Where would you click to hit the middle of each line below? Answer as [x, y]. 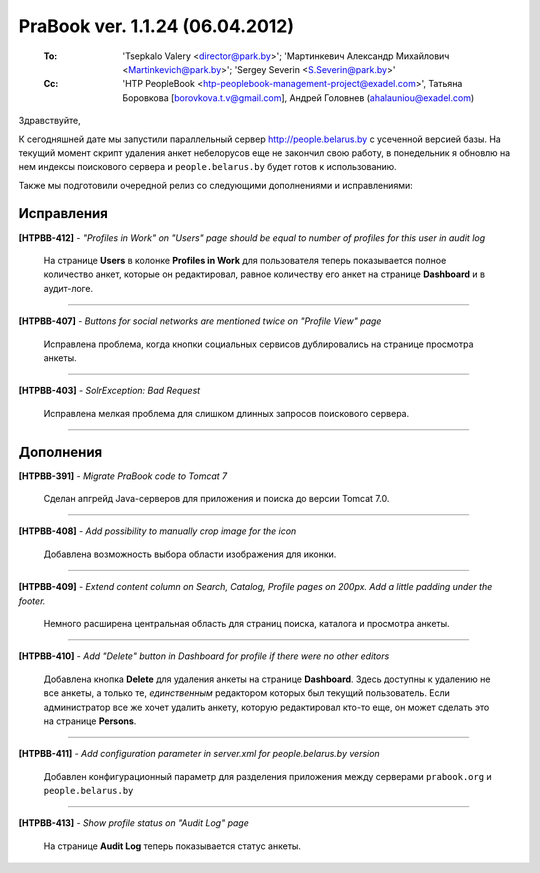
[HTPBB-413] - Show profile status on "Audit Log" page [133, 823]
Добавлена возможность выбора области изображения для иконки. [190, 554]
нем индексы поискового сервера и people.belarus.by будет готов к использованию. [207, 167]
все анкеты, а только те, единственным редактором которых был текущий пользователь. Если [246, 693]
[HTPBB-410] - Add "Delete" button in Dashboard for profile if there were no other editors [204, 656]
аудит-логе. [68, 288]
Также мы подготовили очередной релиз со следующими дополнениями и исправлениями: [216, 185]
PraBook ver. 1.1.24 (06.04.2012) [156, 26]
